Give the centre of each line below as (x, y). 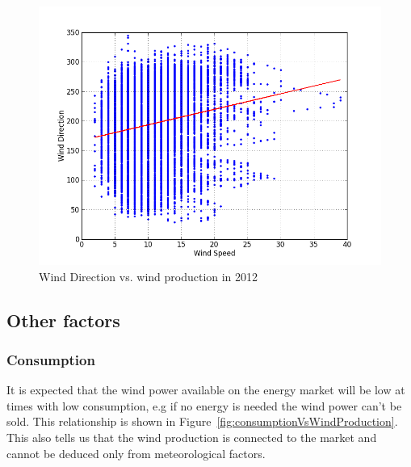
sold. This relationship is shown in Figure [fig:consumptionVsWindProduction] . (202, 421)
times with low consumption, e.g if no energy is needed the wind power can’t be (204, 405)
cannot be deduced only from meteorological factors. (136, 453)
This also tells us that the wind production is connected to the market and (192, 437)
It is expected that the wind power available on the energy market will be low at (206, 390)
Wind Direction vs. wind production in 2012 (149, 276)
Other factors (63, 320)
